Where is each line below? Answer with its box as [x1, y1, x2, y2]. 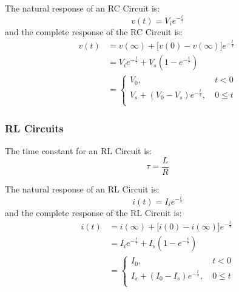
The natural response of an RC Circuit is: [5, 2, 160, 14]
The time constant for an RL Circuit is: [5, 144, 152, 157]
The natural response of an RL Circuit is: [5, 183, 160, 195]
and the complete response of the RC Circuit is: [5, 25, 183, 38]
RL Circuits [5, 121, 64, 136]
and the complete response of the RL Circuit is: [5, 206, 182, 219]
